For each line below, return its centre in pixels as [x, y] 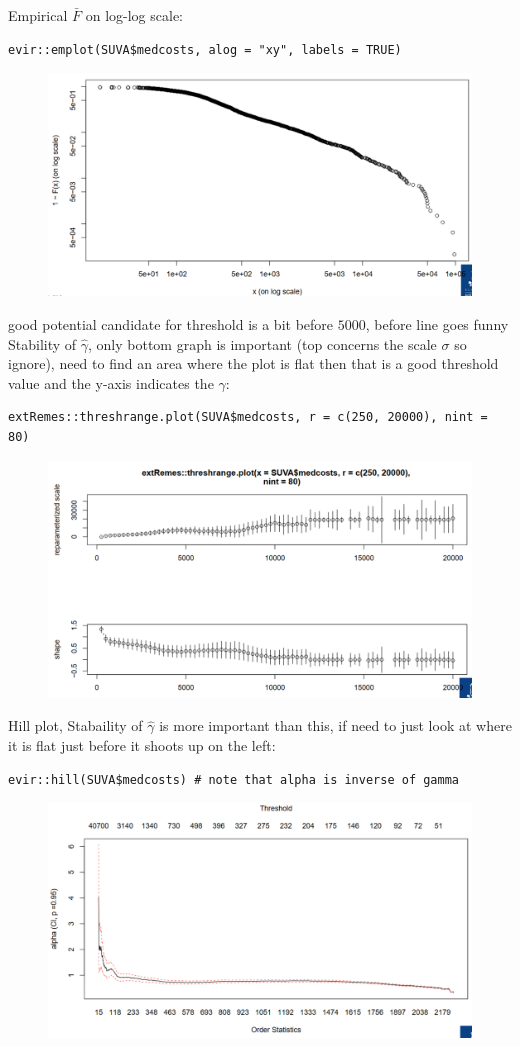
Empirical [38, 15]
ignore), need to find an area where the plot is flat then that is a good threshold [253, 363]
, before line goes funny [437, 323]
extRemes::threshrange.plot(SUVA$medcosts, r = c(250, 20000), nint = [248, 417]
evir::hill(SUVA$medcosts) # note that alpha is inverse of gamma [234, 779]
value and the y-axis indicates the [111, 382]
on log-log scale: [134, 15]
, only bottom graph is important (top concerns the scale [262, 343]
